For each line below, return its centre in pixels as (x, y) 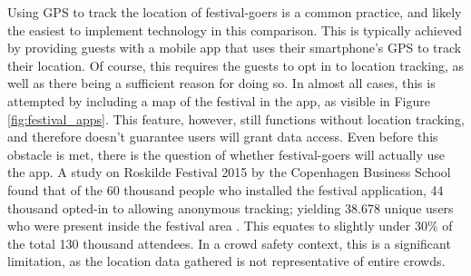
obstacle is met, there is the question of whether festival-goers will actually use (226, 154)
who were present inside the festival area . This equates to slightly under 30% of (230, 226)
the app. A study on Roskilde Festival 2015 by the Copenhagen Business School (229, 172)
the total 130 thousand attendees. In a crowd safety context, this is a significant (229, 243)
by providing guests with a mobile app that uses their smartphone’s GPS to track (235, 48)
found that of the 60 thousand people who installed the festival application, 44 (226, 189)
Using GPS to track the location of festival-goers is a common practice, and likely (235, 12)
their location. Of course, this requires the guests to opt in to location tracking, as (236, 65)
